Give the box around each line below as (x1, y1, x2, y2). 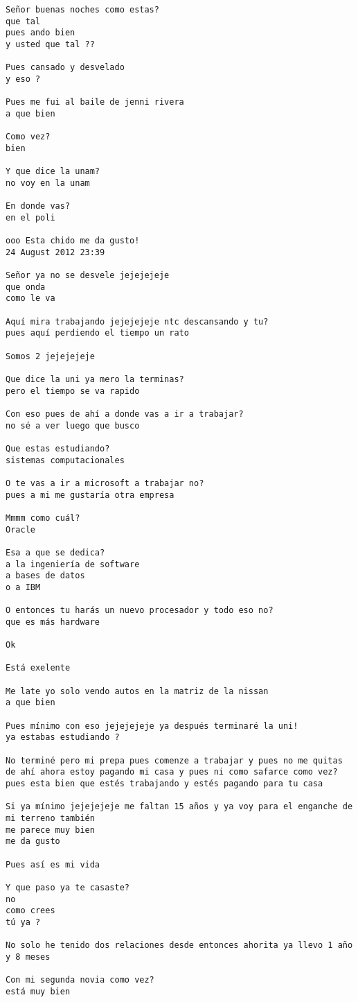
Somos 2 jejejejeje (6, 351, 95, 361)
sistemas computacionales (6, 455, 125, 465)
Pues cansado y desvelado (6, 62, 125, 73)
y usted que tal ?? (6, 39, 95, 49)
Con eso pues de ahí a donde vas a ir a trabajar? (6, 408, 244, 419)
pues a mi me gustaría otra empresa (6, 490, 174, 500)
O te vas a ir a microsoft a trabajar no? (6, 478, 204, 488)
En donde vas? (6, 201, 71, 211)
